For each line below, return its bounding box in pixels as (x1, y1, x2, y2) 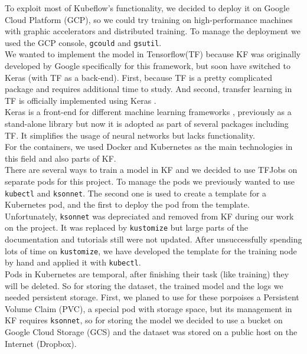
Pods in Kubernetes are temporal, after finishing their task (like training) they (5, 268, 289, 280)
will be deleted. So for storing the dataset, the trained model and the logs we (5, 279, 283, 291)
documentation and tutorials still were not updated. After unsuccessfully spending (5, 233, 302, 245)
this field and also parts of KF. (5, 152, 116, 164)
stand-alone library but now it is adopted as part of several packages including (5, 117, 289, 129)
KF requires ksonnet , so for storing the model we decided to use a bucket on (5, 314, 283, 326)
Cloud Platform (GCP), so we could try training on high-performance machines (5, 13, 293, 25)
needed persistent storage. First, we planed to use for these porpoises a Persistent (5, 291, 299, 303)
